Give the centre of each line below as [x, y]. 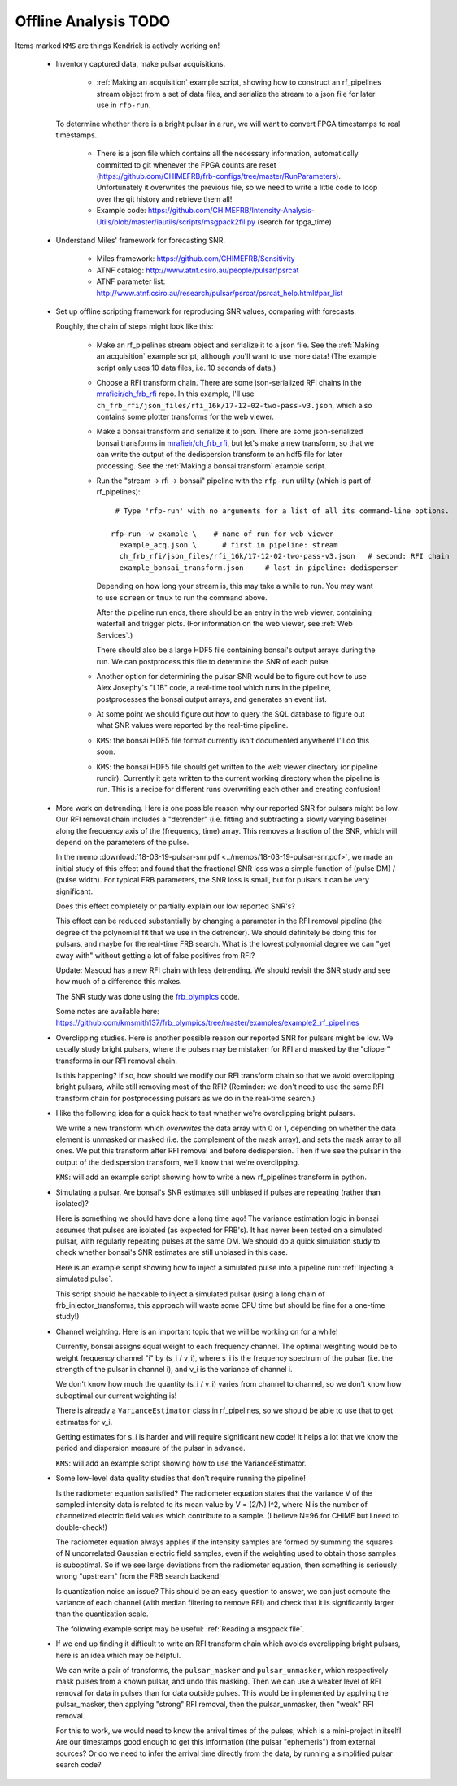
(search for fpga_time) [295, 222]
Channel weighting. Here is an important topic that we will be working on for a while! [197, 1331]
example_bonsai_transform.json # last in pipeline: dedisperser [259, 568]
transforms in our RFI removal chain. [117, 1061]
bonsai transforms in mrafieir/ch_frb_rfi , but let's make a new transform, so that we [235, 442]
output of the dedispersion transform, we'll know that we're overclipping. [178, 1162]
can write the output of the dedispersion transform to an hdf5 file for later [220, 455]
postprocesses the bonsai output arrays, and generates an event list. [211, 699]
